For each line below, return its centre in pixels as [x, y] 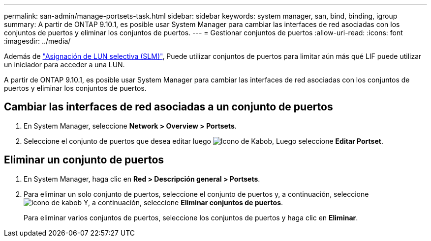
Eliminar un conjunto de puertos [84, 160]
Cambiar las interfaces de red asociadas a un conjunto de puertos [169, 107]
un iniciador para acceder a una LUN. [64, 65]
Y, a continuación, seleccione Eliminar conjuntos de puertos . [184, 202]
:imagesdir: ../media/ [37, 41]
